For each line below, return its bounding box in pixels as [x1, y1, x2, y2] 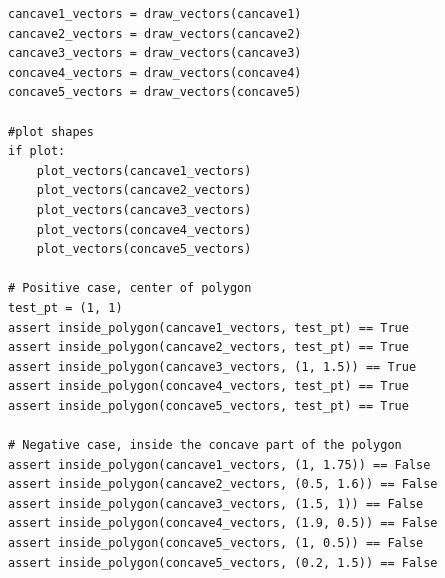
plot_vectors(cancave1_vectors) [36, 163, 252, 178]
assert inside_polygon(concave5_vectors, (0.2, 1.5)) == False [8, 555, 438, 570]
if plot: [8, 144, 66, 159]
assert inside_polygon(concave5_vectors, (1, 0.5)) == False [8, 536, 424, 551]
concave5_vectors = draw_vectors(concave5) [8, 85, 302, 100]
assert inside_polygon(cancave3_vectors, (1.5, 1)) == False [8, 496, 424, 511]
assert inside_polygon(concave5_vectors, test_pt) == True [8, 398, 409, 413]
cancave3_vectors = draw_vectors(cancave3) [8, 46, 302, 61]
